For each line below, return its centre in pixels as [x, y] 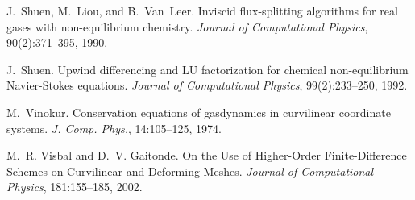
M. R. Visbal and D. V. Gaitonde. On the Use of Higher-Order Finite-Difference [207, 155]
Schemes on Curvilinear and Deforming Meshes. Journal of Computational [190, 171]
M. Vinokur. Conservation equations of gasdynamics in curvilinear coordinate [199, 112]
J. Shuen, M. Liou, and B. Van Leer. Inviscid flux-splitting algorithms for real [202, 10]
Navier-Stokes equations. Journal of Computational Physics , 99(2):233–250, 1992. [207, 85]
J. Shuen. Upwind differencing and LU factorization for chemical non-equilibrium [207, 69]
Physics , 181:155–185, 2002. [75, 187]
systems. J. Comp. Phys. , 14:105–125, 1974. [114, 128]
